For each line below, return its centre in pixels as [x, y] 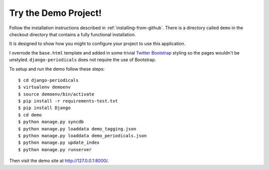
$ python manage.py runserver [55, 149]
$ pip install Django [44, 108]
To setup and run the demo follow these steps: [57, 69]
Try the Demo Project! [56, 13]
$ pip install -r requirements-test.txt [68, 101]
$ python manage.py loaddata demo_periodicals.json [82, 136]
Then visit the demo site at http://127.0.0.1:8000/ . [59, 161]
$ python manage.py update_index [59, 143]
